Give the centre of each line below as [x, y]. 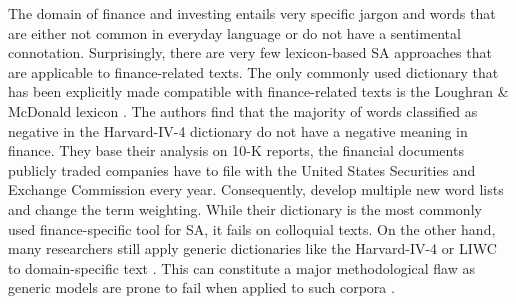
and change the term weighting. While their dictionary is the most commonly [245, 208]
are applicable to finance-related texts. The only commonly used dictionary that [253, 71]
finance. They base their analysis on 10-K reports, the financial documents [236, 150]
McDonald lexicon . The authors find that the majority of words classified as [243, 110]
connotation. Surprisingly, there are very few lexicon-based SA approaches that [250, 52]
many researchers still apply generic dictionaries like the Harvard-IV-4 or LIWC [252, 248]
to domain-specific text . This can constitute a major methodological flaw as [241, 267]
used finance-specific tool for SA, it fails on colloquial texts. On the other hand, [252, 228]
